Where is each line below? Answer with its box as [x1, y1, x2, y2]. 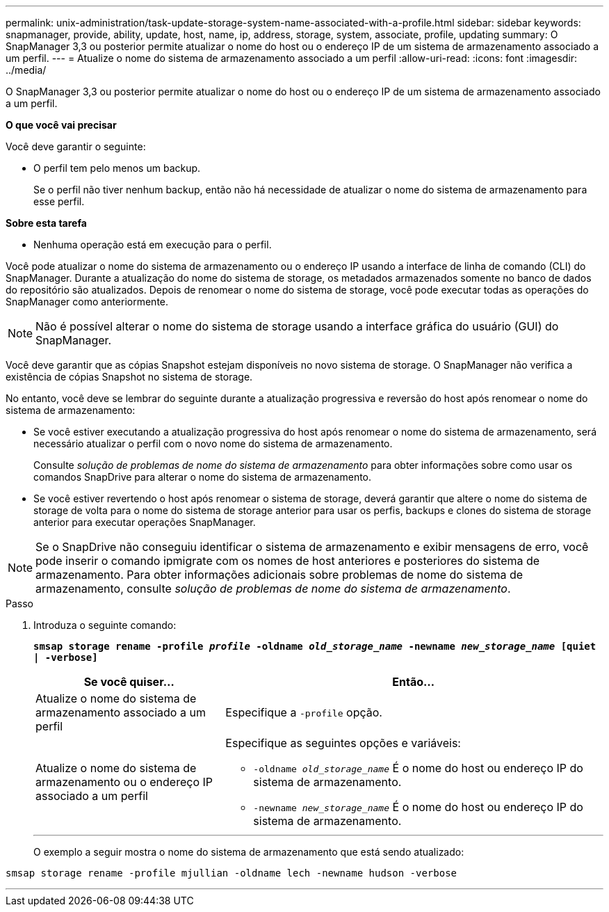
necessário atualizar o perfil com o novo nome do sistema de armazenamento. [33, 438, 393, 449]
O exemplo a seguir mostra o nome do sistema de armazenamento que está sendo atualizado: [33, 846, 464, 858]
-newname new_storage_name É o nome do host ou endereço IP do [253, 800, 583, 814]
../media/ [6, 64, 47, 76]
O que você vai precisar [6, 119, 117, 131]
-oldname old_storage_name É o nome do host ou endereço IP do [253, 761, 583, 775]
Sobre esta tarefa [6, 217, 87, 229]
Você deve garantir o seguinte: [6, 141, 146, 152]
